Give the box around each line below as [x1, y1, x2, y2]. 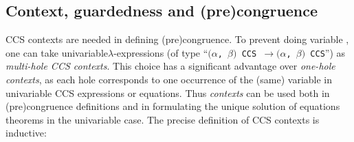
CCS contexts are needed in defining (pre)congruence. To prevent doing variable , [5, 32, 349, 46]
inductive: [5, 126, 47, 140]
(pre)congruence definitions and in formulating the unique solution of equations [5, 99, 340, 113]
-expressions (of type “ [113, 45, 208, 59]
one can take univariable [5, 45, 108, 59]
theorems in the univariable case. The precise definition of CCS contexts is [5, 112, 320, 126]
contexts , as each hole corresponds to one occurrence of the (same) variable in [5, 72, 333, 87]
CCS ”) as [310, 45, 346, 59]
